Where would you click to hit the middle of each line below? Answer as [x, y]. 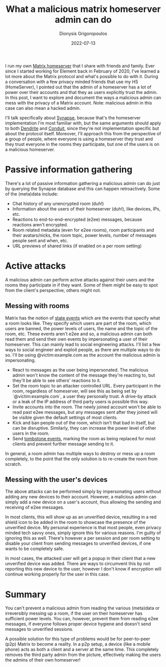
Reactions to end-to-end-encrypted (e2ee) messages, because [77, 219]
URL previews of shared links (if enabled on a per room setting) [77, 246]
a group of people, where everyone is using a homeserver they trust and [79, 139]
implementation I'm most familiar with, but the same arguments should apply [83, 123]
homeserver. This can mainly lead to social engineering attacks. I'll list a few [83, 344]
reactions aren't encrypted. [40, 224]
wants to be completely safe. [35, 549]
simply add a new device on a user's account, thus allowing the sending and [83, 502]
